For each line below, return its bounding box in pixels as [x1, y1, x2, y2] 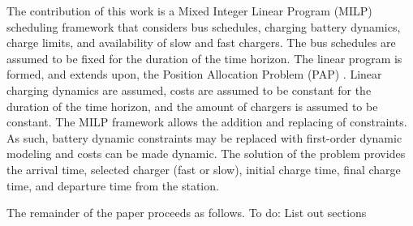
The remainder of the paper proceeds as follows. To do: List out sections [6, 204, 367, 221]
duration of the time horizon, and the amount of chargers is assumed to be [6, 97, 378, 114]
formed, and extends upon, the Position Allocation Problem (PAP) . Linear [6, 66, 382, 83]
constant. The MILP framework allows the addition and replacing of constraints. [6, 113, 407, 130]
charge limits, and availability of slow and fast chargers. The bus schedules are [6, 34, 396, 51]
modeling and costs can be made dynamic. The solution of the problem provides [6, 145, 406, 162]
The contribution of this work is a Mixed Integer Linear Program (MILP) [6, 2, 372, 19]
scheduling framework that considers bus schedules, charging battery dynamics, [6, 18, 401, 35]
